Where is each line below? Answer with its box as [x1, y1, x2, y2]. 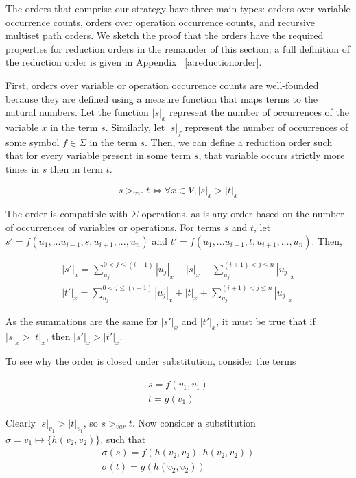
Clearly [5, 415, 36, 429]
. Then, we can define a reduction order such [145, 134, 333, 149]
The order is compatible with [5, 206, 128, 221]
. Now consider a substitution [132, 415, 256, 429]
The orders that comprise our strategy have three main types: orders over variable [5, 1, 351, 15]
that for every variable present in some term [5, 148, 191, 163]
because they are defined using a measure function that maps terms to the [5, 91, 318, 106]
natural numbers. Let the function [5, 105, 149, 119]
